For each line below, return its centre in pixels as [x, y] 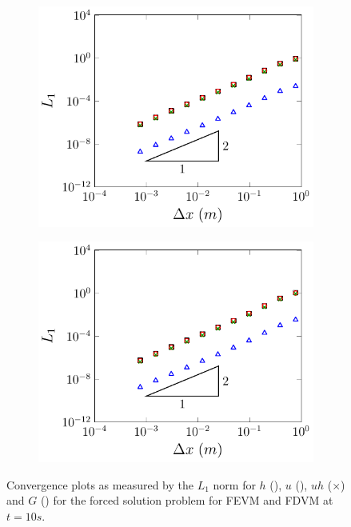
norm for [234, 484]
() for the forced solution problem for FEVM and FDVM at [187, 500]
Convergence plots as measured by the [100, 484]
